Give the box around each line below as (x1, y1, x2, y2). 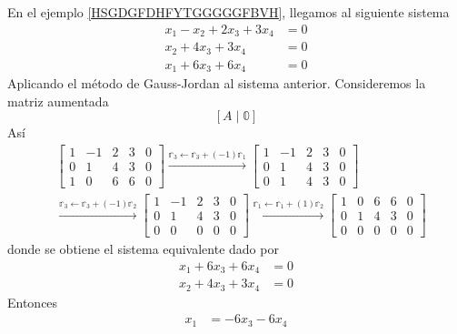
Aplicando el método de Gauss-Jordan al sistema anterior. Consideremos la (7, 74, 426, 93)
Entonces (7, 292, 58, 311)
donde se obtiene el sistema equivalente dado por (7, 239, 279, 258)
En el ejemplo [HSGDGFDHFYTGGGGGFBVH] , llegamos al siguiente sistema (7, 3, 450, 21)
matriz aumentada (7, 91, 109, 110)
